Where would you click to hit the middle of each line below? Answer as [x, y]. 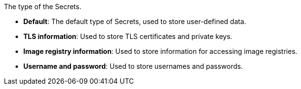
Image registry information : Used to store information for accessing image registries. [160, 51]
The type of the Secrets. [43, 6]
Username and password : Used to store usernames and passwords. [133, 66]
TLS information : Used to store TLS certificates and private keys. [128, 36]
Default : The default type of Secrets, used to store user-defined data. [135, 21]
